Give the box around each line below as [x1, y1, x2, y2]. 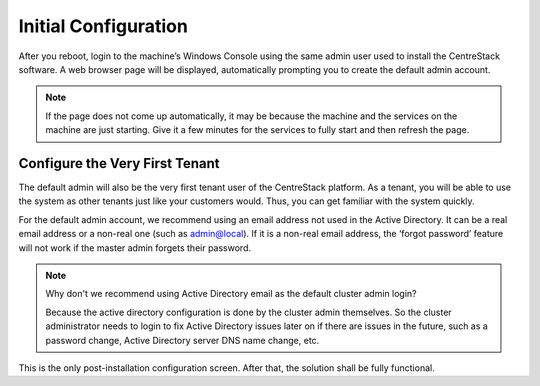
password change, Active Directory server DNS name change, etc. [45, 334, 320, 346]
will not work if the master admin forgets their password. [18, 241, 252, 254]
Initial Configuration [18, 15, 189, 37]
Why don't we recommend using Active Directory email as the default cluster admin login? [45, 288, 417, 300]
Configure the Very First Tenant [18, 155, 220, 172]
